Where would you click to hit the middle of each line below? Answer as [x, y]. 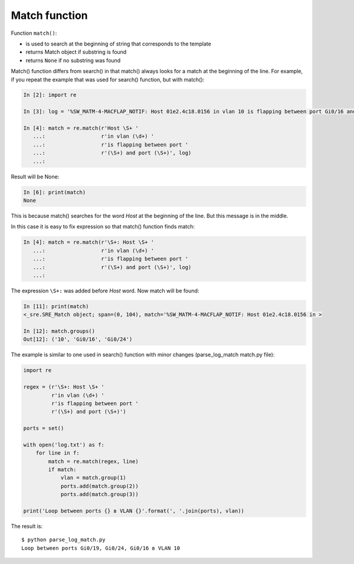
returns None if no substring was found [73, 60]
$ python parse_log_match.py [63, 540]
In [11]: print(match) [56, 306]
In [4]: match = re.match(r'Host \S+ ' [81, 128]
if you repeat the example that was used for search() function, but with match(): [108, 79]
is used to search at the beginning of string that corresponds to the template [119, 44]
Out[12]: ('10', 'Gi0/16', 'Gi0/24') [78, 339]
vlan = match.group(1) [93, 478]
